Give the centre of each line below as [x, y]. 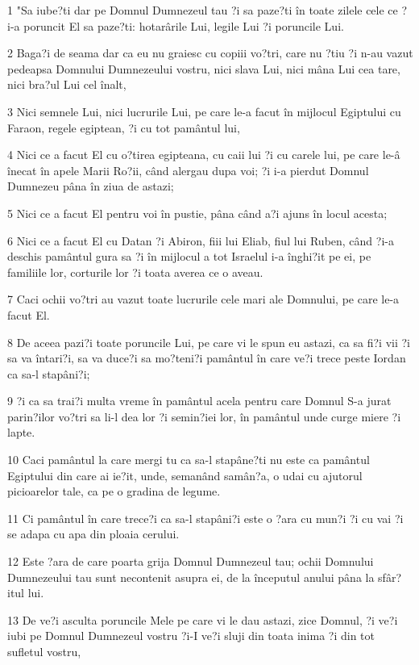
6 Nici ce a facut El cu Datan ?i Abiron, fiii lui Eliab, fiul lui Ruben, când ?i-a [201, 240]
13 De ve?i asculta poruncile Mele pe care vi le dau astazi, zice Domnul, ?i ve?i [203, 619]
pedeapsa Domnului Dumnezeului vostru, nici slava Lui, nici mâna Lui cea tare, [204, 68]
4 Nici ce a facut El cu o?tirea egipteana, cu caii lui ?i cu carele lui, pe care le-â [204, 155]
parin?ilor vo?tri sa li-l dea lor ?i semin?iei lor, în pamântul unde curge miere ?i [204, 416]
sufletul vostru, [44, 651]
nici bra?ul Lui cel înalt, [67, 84]
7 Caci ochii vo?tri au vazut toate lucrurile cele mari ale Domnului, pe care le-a [203, 299]
